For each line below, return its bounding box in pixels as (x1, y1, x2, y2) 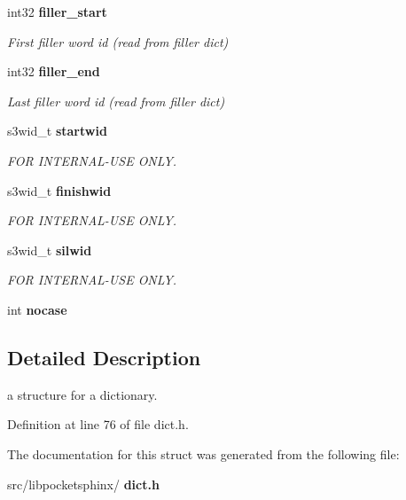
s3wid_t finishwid (7, 181, 112, 199)
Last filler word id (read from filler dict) (7, 91, 225, 110)
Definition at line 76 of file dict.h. (7, 415, 189, 434)
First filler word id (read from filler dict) (7, 32, 229, 51)
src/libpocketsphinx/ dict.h (7, 474, 160, 493)
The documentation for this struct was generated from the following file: (7, 444, 400, 463)
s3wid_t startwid (7, 121, 107, 140)
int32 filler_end (7, 62, 100, 81)
